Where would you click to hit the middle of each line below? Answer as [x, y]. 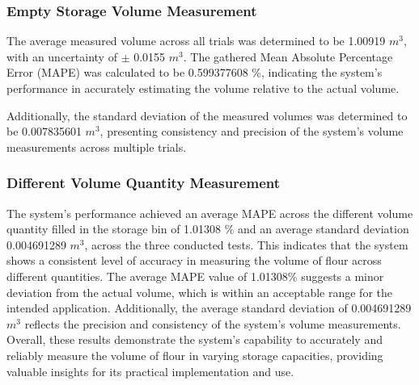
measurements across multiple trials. [97, 146]
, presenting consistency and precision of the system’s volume [252, 131]
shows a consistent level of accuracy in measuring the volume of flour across [194, 260]
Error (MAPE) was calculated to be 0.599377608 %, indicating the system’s [195, 72]
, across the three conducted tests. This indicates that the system [246, 244]
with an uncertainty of [62, 56]
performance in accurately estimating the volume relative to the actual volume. [203, 88]
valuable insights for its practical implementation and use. [150, 371]
